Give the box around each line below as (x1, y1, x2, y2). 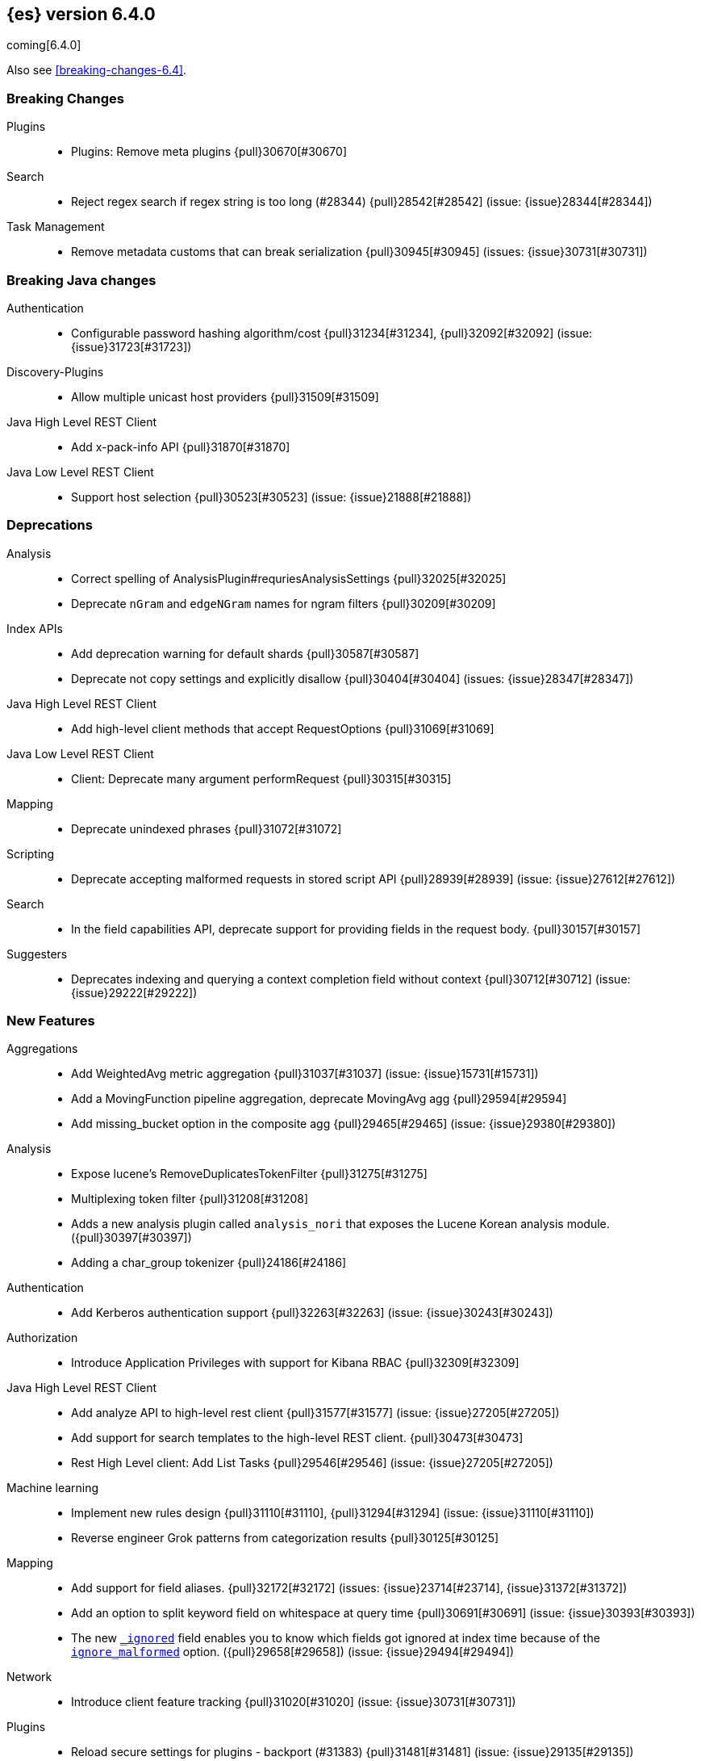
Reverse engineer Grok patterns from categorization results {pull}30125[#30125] (71, 1531, 499, 1545)
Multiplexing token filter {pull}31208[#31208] (71, 1192, 309, 1206)
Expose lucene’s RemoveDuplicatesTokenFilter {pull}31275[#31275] (71, 1167, 428, 1181)
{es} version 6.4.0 (6, 4, 156, 24)
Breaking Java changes (6, 271, 156, 288)
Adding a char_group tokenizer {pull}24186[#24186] (71, 1256, 347, 1270)
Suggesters (6, 946, 68, 961)
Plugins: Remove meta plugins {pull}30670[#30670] (71, 145, 347, 159)
